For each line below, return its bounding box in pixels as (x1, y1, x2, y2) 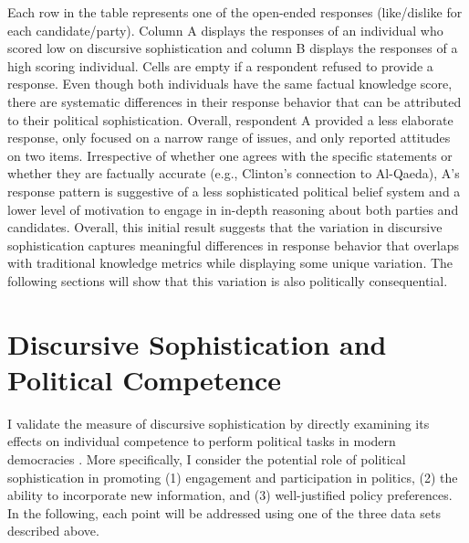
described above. (7, 521, 99, 540)
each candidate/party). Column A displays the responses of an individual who (7, 20, 443, 39)
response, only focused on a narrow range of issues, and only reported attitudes (7, 128, 451, 147)
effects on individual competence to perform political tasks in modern (7, 431, 396, 451)
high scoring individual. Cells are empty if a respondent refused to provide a (7, 56, 433, 75)
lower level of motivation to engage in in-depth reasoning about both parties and (7, 199, 459, 218)
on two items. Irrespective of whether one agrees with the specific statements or (7, 145, 453, 165)
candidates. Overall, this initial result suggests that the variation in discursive (7, 218, 443, 237)
